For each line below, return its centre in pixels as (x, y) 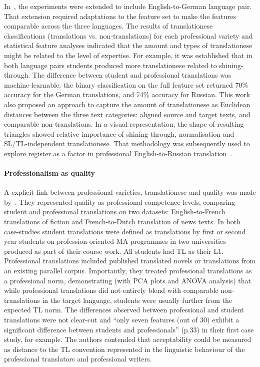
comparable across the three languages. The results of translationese (108, 26)
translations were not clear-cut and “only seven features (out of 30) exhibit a (122, 320)
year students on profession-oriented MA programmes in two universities (115, 241)
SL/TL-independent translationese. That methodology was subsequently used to (127, 143)
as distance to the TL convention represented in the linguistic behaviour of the (124, 349)
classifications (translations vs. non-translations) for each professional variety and (128, 35)
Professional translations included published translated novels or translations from (130, 261)
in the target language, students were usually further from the (137, 300)
